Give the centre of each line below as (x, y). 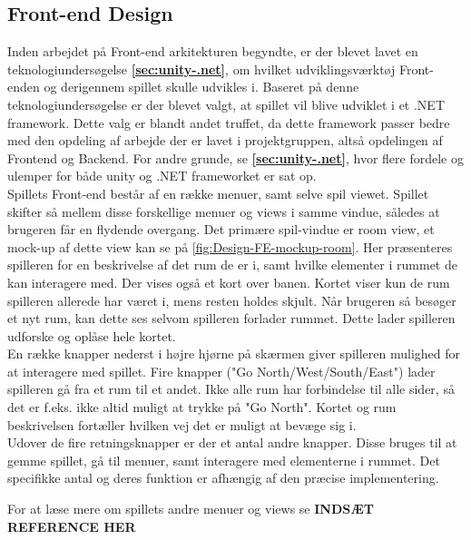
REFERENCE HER (72, 526)
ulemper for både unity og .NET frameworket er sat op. (162, 176)
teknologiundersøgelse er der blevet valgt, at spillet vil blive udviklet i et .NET (226, 104)
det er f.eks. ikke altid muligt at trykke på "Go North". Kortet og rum (202, 407)
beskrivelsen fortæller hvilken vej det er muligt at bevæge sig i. (182, 424)
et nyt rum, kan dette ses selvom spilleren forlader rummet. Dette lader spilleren (231, 318)
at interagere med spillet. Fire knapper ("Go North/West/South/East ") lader (221, 371)
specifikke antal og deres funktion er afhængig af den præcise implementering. (223, 478)
